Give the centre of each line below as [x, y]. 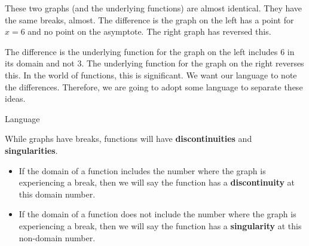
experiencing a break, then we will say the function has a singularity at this [160, 225]
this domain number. [57, 194]
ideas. [15, 98]
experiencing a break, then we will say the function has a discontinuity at [157, 182]
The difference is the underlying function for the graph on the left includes [141, 51]
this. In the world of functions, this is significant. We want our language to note [151, 75]
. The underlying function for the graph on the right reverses [193, 63]
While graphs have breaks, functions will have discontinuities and [129, 139]
